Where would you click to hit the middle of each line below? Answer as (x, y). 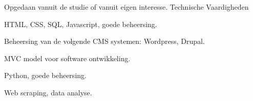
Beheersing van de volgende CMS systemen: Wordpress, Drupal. (104, 41)
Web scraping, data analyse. (48, 92)
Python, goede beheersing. (45, 75)
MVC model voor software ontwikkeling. (67, 58)
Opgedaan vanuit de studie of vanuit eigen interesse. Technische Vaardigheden (126, 7)
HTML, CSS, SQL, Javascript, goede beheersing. (81, 24)
